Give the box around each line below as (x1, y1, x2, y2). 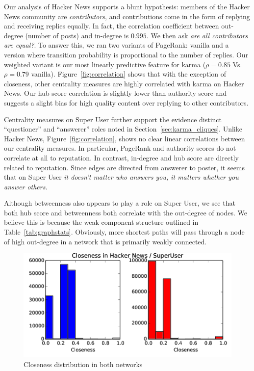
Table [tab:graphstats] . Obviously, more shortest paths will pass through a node (4, 227, 245, 237)
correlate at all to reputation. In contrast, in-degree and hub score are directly (4, 152, 239, 162)
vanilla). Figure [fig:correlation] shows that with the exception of (31, 69, 227, 79)
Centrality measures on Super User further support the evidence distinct (4, 114, 222, 124)
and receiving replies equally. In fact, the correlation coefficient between (4, 21, 219, 31)
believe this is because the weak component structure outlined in (4, 217, 199, 227)
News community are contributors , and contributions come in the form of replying (4, 11, 250, 21)
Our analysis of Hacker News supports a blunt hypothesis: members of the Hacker (4, 1, 250, 11)
